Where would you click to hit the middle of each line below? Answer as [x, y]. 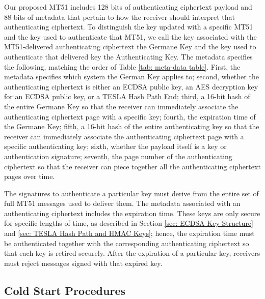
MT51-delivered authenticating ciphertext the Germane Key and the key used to [130, 47]
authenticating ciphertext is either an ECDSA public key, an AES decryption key [131, 86]
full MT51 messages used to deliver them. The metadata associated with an [122, 203]
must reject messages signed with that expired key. [83, 263]
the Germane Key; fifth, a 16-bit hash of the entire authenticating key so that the [132, 126]
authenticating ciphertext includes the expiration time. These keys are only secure [132, 213]
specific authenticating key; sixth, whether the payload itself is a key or [115, 146]
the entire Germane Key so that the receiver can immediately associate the [121, 106]
